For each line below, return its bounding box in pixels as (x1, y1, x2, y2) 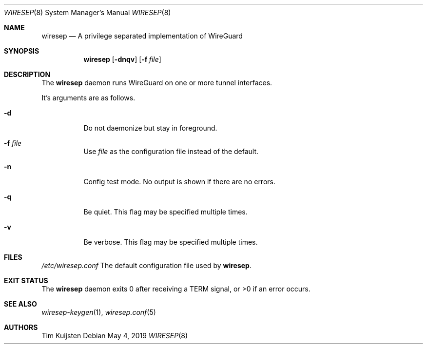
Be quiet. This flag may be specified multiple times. (83, 208, 248, 216)
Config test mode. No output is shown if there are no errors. (83, 177, 275, 186)
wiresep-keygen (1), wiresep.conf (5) (41, 308, 156, 316)
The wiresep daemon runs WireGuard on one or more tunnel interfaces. (41, 78, 272, 87)
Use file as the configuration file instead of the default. (83, 147, 259, 155)
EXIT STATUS (4, 276, 48, 285)
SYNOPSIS (4, 47, 39, 55)
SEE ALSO (4, 300, 37, 308)
